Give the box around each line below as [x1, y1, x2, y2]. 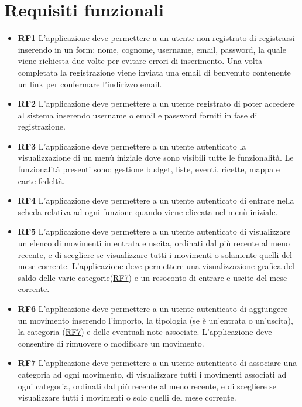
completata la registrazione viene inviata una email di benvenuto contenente [18, 66, 291, 78]
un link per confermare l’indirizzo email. [18, 77, 162, 90]
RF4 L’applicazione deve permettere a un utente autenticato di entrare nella [18, 194, 294, 206]
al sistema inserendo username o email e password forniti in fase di [18, 108, 258, 121]
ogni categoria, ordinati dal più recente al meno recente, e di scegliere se [18, 379, 277, 392]
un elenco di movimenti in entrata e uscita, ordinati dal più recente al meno [18, 237, 290, 249]
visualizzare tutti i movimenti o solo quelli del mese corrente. [18, 391, 236, 403]
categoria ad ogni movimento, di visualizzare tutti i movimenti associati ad [18, 368, 287, 380]
